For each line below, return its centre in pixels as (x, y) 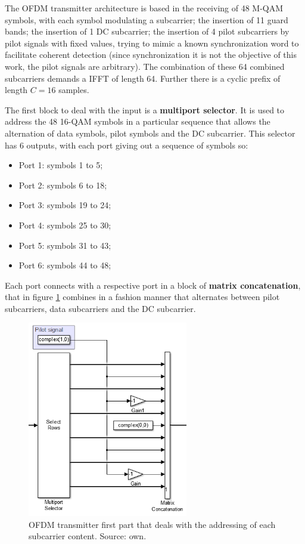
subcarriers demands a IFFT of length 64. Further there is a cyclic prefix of (143, 78)
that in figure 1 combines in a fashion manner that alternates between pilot (142, 297)
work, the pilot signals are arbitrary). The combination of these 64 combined (145, 66)
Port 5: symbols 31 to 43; (65, 245)
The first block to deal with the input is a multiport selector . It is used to (145, 109)
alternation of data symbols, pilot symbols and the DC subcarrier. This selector (150, 133)
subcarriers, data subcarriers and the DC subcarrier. (100, 308)
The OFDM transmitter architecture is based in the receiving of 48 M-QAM (144, 8)
